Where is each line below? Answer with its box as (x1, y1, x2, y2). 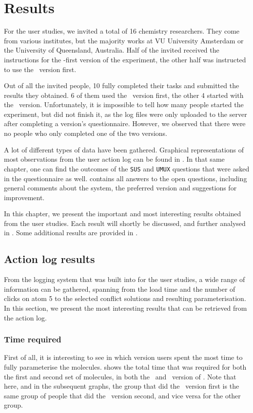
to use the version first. (4, 64, 77, 74)
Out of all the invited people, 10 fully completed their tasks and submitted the (4, 80, 239, 91)
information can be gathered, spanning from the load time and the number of (4, 283, 235, 294)
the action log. (4, 312, 47, 322)
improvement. (4, 192, 45, 202)
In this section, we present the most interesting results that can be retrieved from (4, 303, 247, 313)
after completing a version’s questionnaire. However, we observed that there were (4, 118, 246, 129)
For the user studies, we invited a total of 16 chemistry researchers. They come (4, 26, 240, 36)
